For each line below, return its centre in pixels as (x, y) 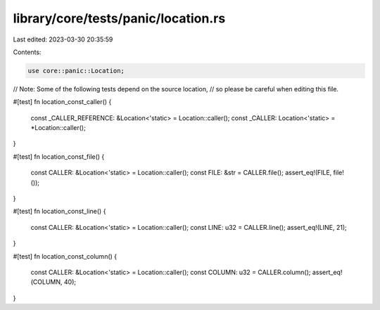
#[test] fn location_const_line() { (59, 212)
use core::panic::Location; (76, 71)
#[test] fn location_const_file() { (59, 156)
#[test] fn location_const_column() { (65, 256)
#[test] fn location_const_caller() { (62, 102)
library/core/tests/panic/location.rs (119, 18)
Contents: (27, 52)
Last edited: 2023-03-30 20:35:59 (63, 39)
